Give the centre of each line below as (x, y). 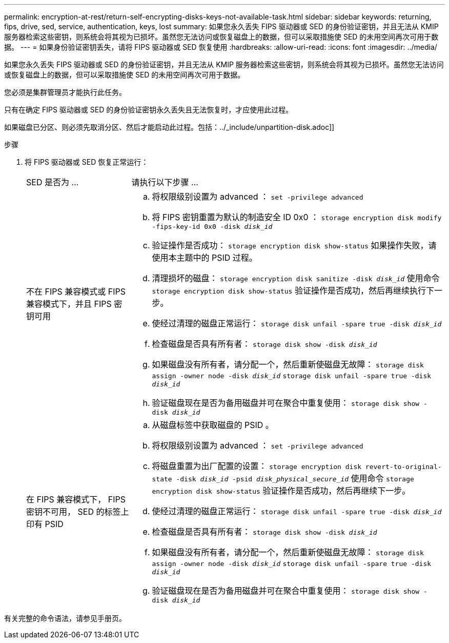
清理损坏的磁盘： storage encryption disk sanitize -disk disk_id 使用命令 (296, 278)
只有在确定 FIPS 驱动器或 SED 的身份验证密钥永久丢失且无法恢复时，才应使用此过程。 (149, 110)
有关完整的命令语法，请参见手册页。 (65, 618)
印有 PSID (45, 524)
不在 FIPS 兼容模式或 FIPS (76, 291)
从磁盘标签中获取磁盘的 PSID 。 (213, 425)
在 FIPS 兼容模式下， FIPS (76, 499)
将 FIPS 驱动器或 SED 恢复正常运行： (87, 162)
